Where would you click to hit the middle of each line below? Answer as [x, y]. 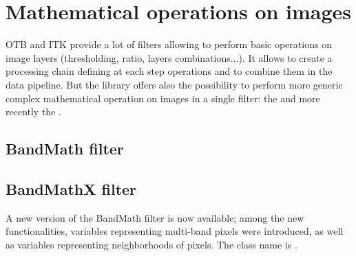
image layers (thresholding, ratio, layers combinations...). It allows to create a [169, 57]
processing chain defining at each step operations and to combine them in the [169, 71]
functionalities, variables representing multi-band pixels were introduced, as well [175, 231]
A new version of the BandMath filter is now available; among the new [155, 217]
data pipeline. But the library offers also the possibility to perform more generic [174, 84]
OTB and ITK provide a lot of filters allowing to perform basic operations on [169, 44]
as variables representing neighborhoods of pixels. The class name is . [151, 244]
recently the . [33, 112]
